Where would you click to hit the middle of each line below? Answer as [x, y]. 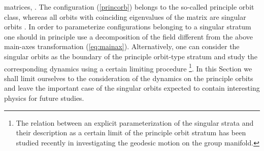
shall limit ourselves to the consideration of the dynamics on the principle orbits [129, 78]
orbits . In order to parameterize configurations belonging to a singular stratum [128, 27]
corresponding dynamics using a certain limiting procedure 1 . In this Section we [128, 67]
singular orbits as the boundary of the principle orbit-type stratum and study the [131, 56]
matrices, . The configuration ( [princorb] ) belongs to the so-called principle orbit [129, 7]
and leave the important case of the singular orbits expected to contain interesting [132, 88]
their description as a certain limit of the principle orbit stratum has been [131, 133]
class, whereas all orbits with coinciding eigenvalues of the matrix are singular [125, 16]
